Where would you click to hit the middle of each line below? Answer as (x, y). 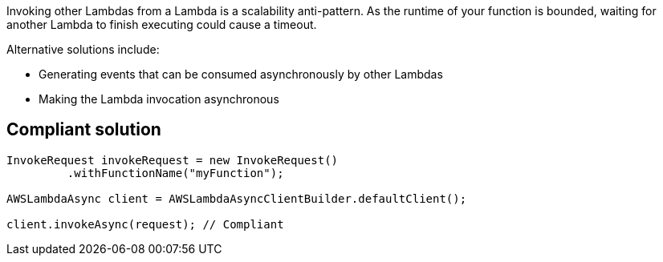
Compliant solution (84, 130)
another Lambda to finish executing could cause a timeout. (162, 24)
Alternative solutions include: (83, 49)
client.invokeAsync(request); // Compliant (145, 224)
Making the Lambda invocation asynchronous (159, 99)
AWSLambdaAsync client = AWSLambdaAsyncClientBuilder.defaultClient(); (237, 198)
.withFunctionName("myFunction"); (175, 173)
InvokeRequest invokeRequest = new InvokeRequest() (173, 160)
